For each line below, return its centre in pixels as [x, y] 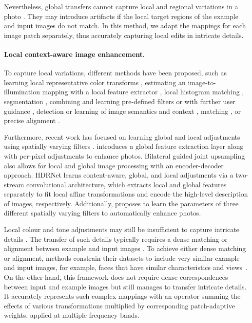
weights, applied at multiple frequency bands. [72, 315]
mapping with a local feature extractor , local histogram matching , [143, 92]
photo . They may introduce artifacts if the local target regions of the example [121, 16]
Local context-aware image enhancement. [75, 54]
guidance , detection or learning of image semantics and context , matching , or [122, 111]
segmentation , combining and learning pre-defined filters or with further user [120, 101]
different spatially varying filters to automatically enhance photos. [103, 213]
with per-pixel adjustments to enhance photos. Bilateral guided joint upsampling [125, 155]
